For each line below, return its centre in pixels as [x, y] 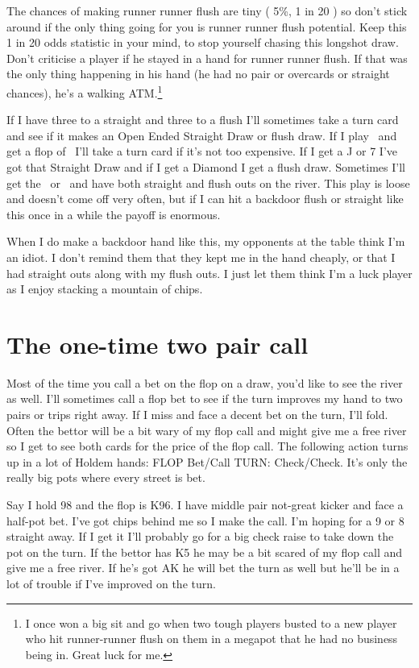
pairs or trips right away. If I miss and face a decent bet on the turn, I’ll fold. [197, 415]
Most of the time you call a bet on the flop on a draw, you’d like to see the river [205, 382]
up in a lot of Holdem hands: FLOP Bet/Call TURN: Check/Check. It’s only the [207, 461]
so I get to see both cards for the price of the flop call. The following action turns [207, 446]
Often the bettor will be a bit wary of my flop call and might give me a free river [207, 430]
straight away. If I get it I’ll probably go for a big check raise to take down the [200, 536]
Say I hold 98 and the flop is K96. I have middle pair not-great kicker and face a [205, 505]
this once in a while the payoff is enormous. [114, 214]
